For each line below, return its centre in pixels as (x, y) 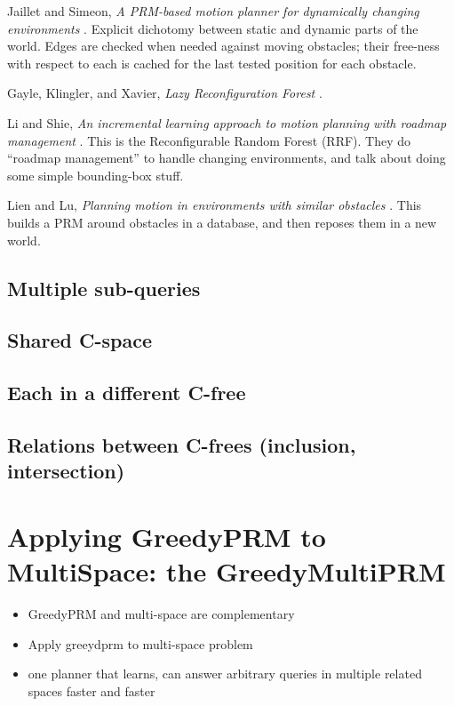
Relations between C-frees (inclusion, (182, 444)
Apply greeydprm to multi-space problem (140, 643)
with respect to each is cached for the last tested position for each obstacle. (212, 63)
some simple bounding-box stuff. (96, 175)
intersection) (66, 471)
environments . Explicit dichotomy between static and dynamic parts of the (213, 28)
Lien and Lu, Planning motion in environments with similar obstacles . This (215, 205)
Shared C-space (80, 340)
